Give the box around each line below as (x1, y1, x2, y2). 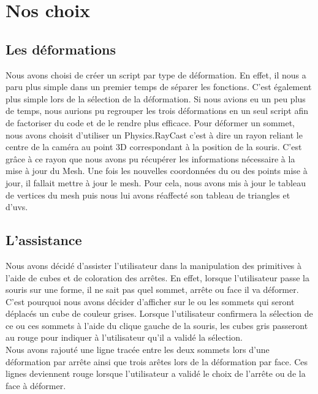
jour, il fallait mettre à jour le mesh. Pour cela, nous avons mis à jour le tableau (6, 176, 306, 189)
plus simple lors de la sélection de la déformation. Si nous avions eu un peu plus (6, 92, 306, 105)
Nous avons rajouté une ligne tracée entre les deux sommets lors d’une (6, 343, 270, 356)
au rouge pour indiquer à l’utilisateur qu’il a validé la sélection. (6, 331, 243, 344)
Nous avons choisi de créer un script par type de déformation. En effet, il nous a (6, 68, 306, 81)
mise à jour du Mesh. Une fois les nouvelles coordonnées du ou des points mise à (6, 164, 308, 177)
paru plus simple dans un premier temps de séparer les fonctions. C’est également (6, 80, 312, 93)
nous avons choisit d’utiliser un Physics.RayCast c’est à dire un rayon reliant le (6, 128, 303, 141)
